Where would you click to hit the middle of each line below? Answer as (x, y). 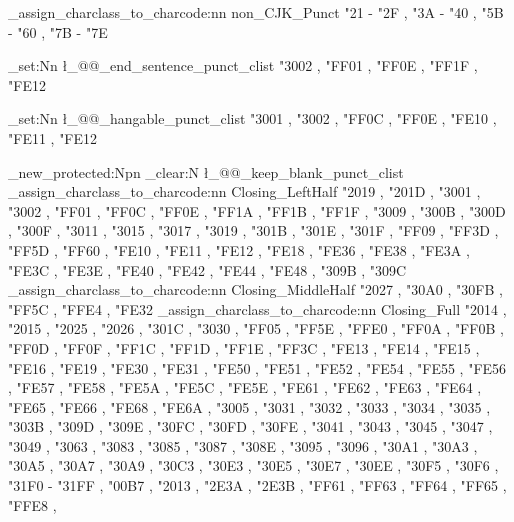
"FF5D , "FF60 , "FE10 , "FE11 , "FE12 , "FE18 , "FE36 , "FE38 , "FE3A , (239, 249)
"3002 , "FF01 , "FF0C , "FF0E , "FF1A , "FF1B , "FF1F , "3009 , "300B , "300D (257, 210)
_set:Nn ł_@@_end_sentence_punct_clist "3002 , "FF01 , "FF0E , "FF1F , (243, 65)
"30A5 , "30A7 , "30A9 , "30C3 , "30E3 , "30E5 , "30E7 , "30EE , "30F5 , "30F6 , (253, 465)
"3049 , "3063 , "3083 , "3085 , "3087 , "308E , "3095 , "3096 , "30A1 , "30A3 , (243, 445)
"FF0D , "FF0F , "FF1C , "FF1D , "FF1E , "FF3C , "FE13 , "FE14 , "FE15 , (244, 347)
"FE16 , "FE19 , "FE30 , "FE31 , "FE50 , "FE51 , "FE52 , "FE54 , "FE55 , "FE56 (257, 367)
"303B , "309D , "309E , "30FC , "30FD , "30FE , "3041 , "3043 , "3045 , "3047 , (250, 426)
